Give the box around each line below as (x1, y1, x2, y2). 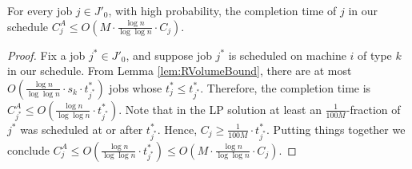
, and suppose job (126, 46, 212, 63)
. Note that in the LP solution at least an (118, 100, 322, 117)
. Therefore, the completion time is (200, 79, 371, 96)
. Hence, (157, 120, 198, 137)
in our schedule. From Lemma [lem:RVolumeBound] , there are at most (7, 62, 352, 79)
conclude (7, 141, 50, 158)
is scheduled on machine (228, 46, 346, 63)
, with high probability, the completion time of (108, 2, 337, 18)
